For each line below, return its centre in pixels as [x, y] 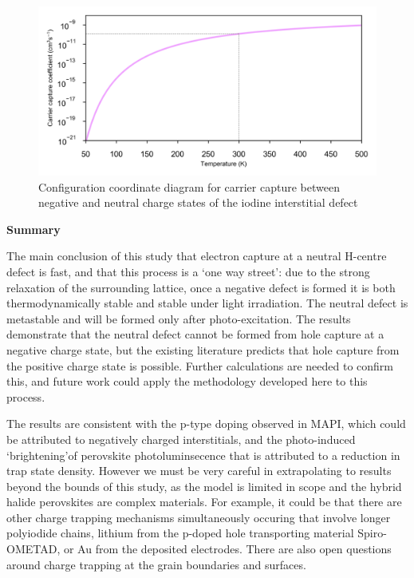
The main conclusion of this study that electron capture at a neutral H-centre [197, 256]
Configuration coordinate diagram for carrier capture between [189, 186]
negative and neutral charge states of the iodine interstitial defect [198, 202]
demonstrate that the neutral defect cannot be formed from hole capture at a [195, 334]
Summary [34, 229]
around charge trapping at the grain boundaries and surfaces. [156, 564]
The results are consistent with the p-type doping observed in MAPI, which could [206, 424]
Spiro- [372, 533]
